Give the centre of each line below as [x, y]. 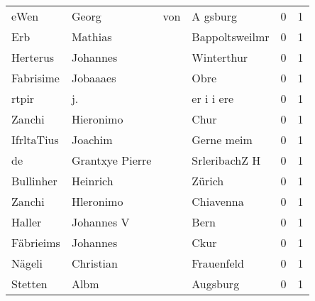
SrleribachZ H [226, 160]
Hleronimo [97, 201]
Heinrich [92, 181]
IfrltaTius [35, 139]
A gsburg [215, 16]
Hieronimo [97, 119]
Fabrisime [35, 78]
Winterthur [220, 57]
